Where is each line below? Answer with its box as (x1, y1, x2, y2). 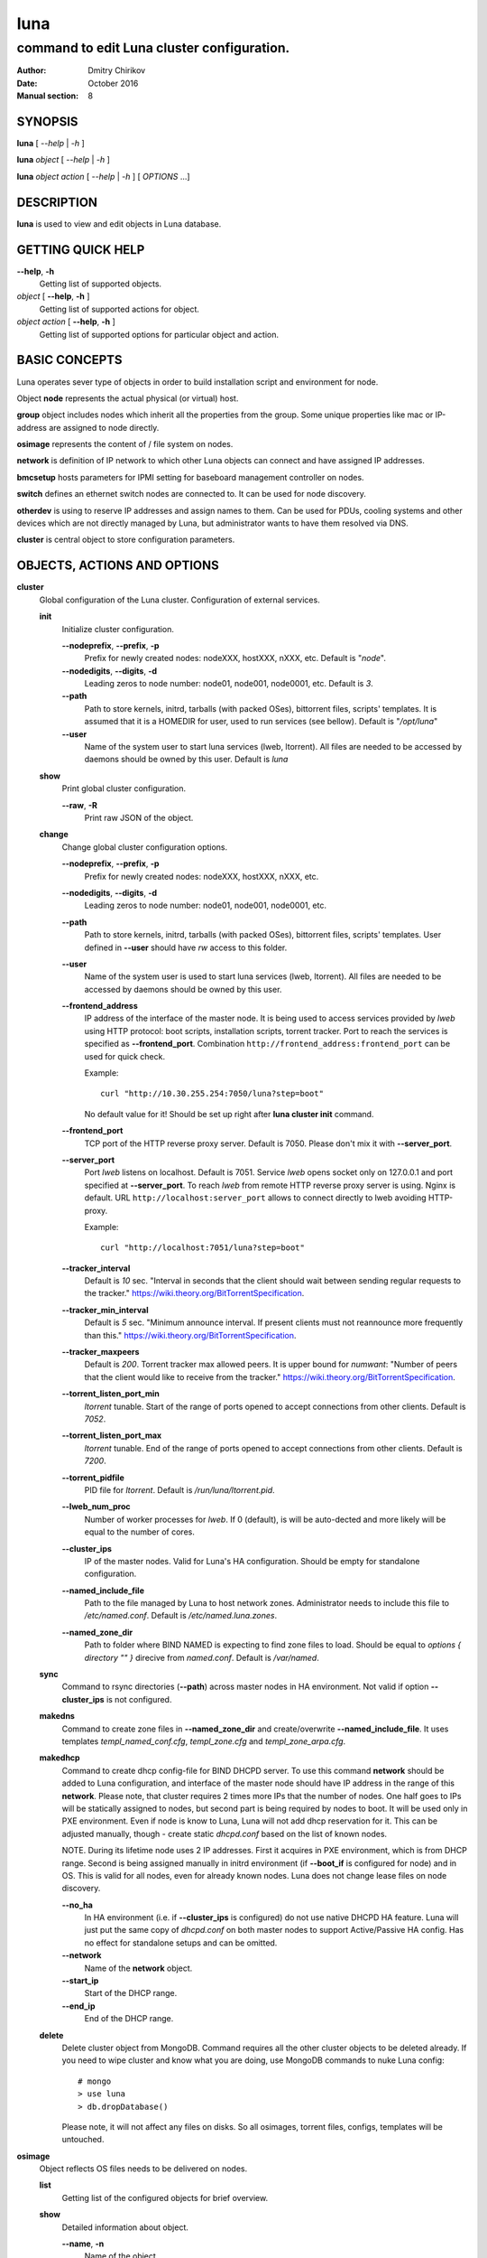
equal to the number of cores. (84, 1526, 196, 1537)
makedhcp (39, 1752, 80, 1763)
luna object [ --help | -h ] (16, 154, 110, 165)
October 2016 (87, 78, 139, 89)
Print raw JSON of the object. (84, 812, 194, 823)
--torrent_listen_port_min (61, 1388, 160, 1399)
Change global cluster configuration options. (61, 841, 228, 853)
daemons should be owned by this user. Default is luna (84, 754, 289, 765)
